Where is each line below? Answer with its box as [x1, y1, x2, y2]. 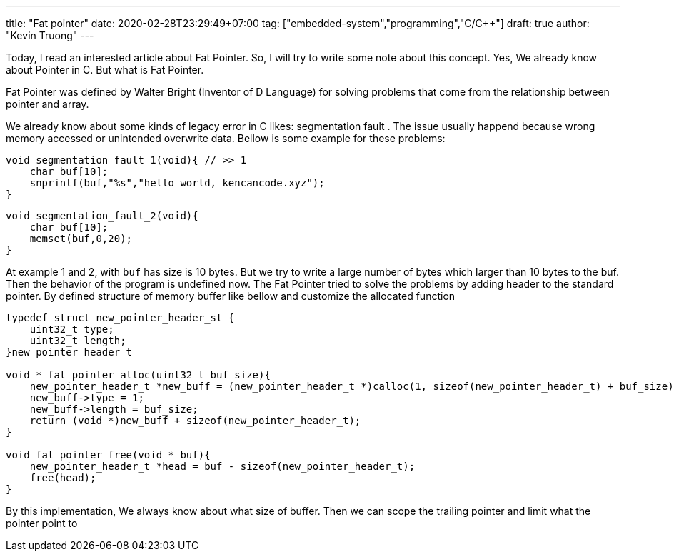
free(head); [29, 472, 96, 483]
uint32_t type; [29, 323, 114, 335]
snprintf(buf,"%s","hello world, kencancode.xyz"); [29, 177, 325, 189]
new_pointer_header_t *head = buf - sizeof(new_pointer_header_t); [29, 461, 416, 472]
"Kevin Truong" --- [6, 29, 94, 41]
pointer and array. [6, 98, 89, 110]
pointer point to [6, 517, 78, 529]
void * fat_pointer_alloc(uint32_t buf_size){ [6, 369, 271, 381]
